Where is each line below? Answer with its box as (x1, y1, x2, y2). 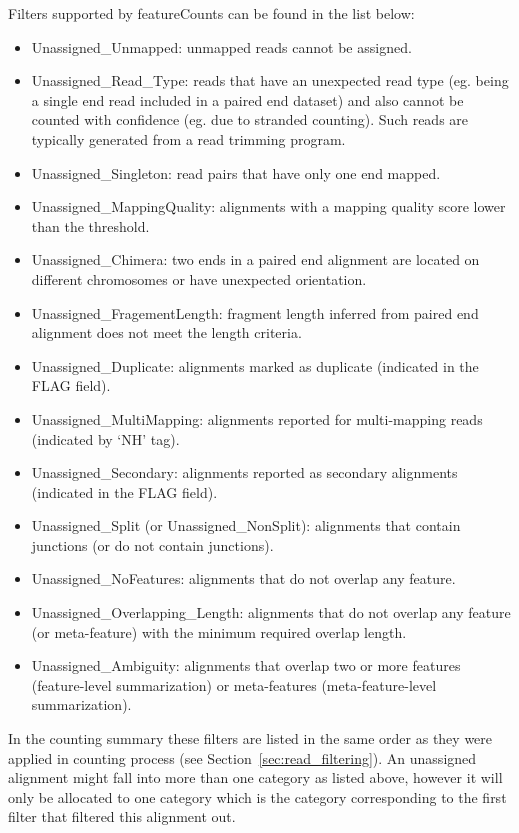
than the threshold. (31, 215, 150, 236)
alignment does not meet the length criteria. (31, 322, 302, 343)
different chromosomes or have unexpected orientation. (31, 268, 367, 289)
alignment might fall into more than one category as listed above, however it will (8, 767, 503, 788)
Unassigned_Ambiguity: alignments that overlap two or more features (31, 655, 461, 676)
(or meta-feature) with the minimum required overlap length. (31, 621, 407, 642)
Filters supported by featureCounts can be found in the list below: (8, 3, 415, 23)
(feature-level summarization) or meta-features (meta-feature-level (31, 674, 437, 695)
